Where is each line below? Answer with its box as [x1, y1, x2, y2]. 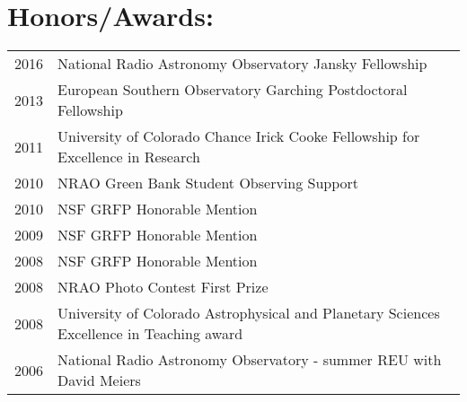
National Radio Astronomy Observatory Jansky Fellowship [57, 53, 427, 74]
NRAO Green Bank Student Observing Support [57, 172, 359, 194]
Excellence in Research [57, 146, 200, 168]
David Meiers [57, 370, 141, 391]
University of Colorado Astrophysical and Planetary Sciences [57, 302, 440, 324]
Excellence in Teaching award [57, 323, 243, 345]
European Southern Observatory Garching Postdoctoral [57, 79, 408, 100]
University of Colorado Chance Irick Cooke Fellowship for [57, 126, 420, 147]
